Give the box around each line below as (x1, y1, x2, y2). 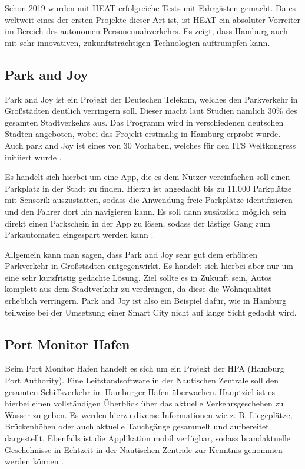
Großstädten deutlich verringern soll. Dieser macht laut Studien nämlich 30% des (5, 104, 297, 117)
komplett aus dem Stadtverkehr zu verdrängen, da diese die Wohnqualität (5, 283, 271, 295)
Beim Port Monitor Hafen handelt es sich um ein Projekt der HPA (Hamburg (5, 362, 284, 375)
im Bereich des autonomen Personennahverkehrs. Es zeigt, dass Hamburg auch (5, 25, 288, 37)
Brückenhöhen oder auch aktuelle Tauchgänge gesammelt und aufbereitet (5, 420, 269, 432)
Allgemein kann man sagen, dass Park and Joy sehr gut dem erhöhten (5, 248, 257, 260)
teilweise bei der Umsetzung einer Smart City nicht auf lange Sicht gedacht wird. (5, 306, 297, 318)
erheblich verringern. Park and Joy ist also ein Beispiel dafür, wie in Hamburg (5, 294, 287, 307)
